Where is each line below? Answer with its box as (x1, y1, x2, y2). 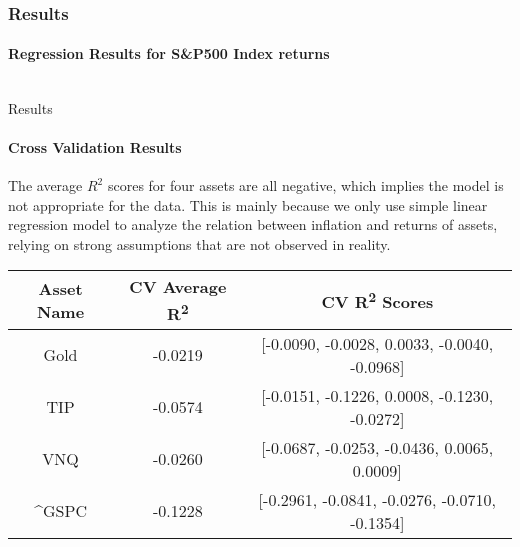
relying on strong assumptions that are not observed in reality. (8, 233, 391, 254)
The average (8, 175, 83, 196)
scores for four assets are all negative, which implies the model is (107, 175, 504, 196)
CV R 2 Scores (321, 286, 434, 314)
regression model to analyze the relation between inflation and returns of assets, (8, 214, 498, 235)
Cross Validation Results (8, 136, 182, 157)
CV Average (129, 275, 227, 299)
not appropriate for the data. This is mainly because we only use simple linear (8, 194, 488, 215)
